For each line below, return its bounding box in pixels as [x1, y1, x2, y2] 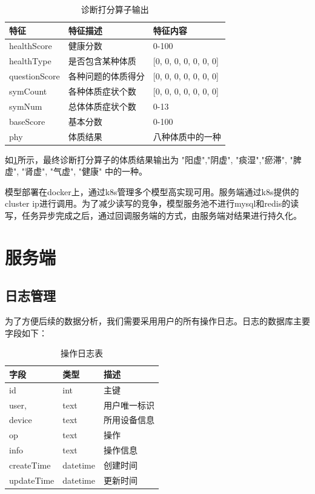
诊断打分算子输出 [81, 3, 149, 15]
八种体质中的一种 [153, 130, 221, 142]
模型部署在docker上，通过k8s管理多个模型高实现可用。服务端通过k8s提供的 [5, 185, 299, 198]
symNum [9, 99, 42, 112]
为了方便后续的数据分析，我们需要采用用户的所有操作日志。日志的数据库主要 [5, 315, 310, 327]
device [9, 413, 32, 426]
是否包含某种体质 [68, 55, 136, 67]
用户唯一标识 [103, 398, 154, 411]
